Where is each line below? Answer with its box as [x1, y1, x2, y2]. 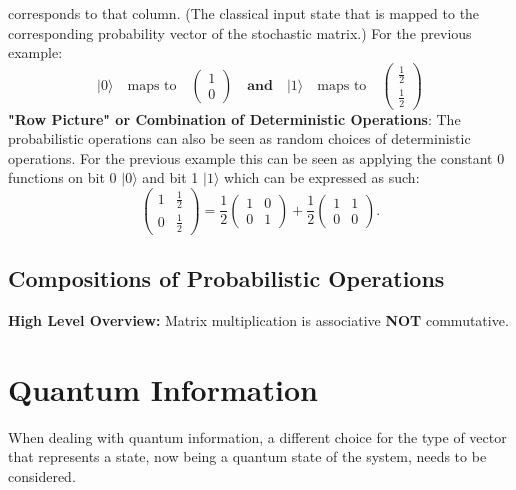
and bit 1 [142, 167, 199, 188]
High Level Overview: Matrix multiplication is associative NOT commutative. [8, 309, 509, 330]
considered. [8, 465, 76, 486]
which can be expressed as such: [223, 167, 420, 188]
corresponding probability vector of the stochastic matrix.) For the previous [8, 22, 472, 43]
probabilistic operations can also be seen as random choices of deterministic [8, 128, 471, 149]
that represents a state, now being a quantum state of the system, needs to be [8, 446, 487, 467]
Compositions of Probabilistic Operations [8, 263, 445, 294]
